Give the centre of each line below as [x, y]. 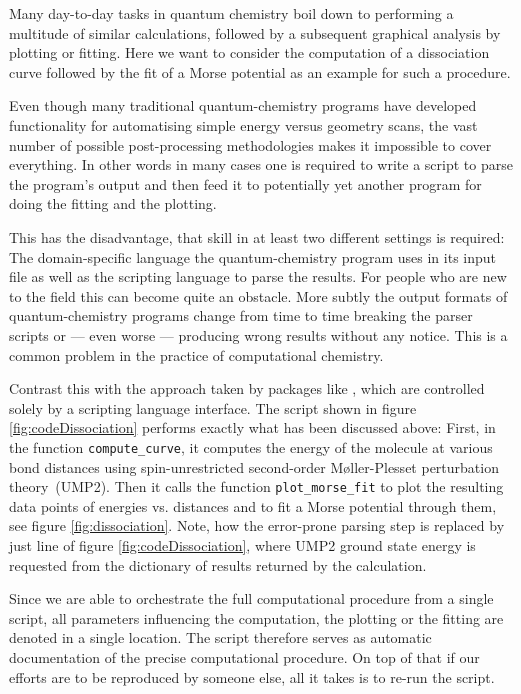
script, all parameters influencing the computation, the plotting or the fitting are [256, 617]
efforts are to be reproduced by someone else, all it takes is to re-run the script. [252, 676]
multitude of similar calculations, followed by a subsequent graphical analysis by [255, 32]
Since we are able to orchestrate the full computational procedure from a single [251, 598]
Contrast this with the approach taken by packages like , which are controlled [247, 388]
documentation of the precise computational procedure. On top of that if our [244, 656]
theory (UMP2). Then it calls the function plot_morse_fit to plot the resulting [256, 486]
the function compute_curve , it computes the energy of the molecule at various [251, 446]
